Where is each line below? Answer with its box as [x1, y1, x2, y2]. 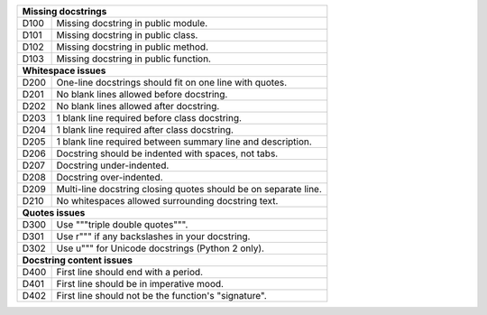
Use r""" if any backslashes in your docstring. [56, 230, 251, 243]
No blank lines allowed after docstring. [56, 100, 220, 112]
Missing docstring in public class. [56, 29, 198, 41]
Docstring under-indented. [56, 159, 170, 171]
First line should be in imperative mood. [56, 278, 225, 290]
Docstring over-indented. [56, 171, 163, 183]
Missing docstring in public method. [56, 41, 209, 53]
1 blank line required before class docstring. [56, 112, 243, 124]
